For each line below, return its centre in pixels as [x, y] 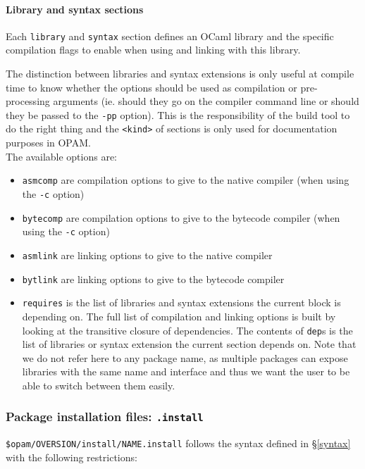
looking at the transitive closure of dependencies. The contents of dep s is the [187, 330]
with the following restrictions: [72, 457]
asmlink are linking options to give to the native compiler [147, 255]
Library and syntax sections [75, 9]
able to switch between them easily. [99, 385]
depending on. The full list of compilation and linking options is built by [179, 316]
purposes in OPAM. [48, 143]
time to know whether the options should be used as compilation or [151, 87]
